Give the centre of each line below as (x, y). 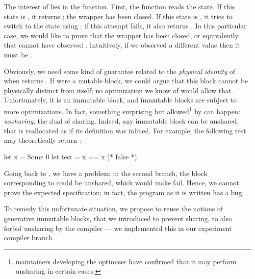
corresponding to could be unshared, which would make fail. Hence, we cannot (122, 183)
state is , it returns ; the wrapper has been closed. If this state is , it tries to (118, 16)
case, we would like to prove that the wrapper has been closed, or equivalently (121, 35)
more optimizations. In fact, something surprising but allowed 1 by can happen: (122, 110)
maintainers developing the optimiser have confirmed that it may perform (126, 261)
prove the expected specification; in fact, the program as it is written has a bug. (124, 192)
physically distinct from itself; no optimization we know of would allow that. (119, 90)
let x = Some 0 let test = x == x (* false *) (71, 156)
